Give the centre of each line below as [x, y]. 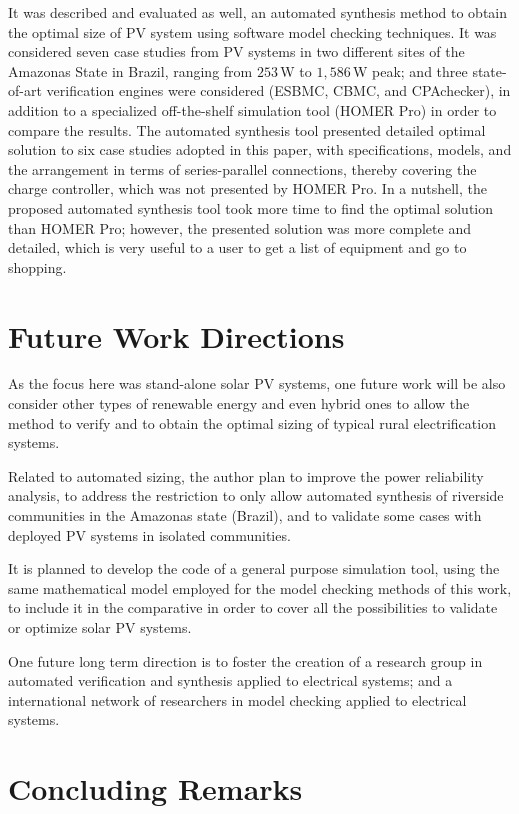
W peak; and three [410, 70]
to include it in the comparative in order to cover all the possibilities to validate [253, 607]
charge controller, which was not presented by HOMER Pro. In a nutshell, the [247, 188]
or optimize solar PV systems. [100, 626]
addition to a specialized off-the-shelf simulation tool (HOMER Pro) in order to [252, 109]
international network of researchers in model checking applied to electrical [237, 699]
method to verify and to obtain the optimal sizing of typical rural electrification [252, 422]
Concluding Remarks [155, 788]
